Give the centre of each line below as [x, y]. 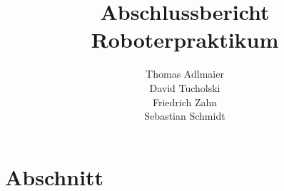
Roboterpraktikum [185, 40]
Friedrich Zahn [185, 102]
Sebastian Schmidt [185, 116]
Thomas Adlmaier [185, 74]
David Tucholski [185, 87]
